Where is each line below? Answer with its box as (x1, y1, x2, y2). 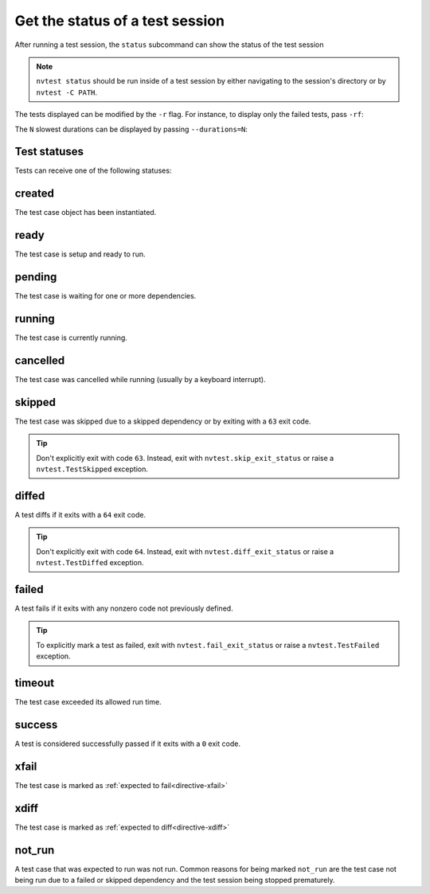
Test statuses (14, 145, 84, 158)
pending (14, 271, 57, 284)
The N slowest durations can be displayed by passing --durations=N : (14, 124, 248, 134)
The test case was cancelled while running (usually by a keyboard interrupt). (14, 374, 266, 384)
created (14, 187, 55, 201)
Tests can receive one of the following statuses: (14, 166, 172, 175)
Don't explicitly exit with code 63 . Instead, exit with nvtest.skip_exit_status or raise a (36, 453, 334, 463)
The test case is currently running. (14, 333, 127, 342)
